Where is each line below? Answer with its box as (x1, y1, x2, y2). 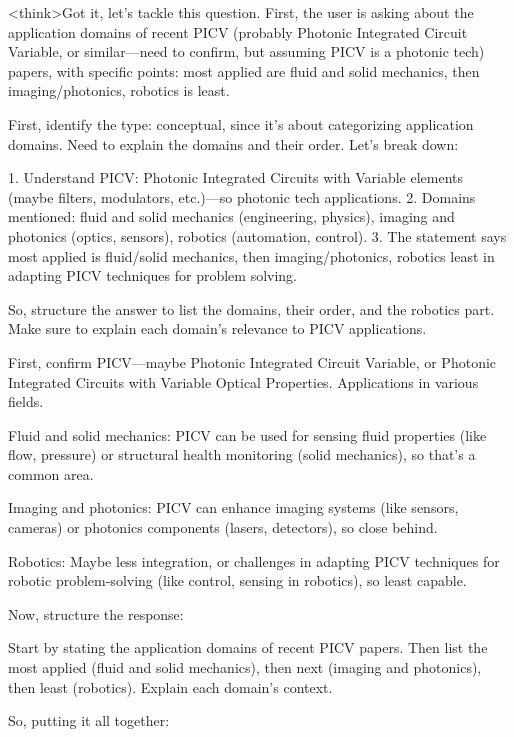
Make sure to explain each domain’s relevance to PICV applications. (8, 318, 427, 339)
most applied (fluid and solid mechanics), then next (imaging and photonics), (8, 657, 482, 678)
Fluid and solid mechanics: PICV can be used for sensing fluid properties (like (8, 424, 487, 445)
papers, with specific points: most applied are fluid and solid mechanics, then (8, 60, 480, 81)
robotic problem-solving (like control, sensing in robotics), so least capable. (8, 570, 467, 591)
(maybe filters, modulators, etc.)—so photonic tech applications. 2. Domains (8, 186, 476, 207)
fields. (8, 391, 44, 412)
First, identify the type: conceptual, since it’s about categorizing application (8, 113, 474, 134)
